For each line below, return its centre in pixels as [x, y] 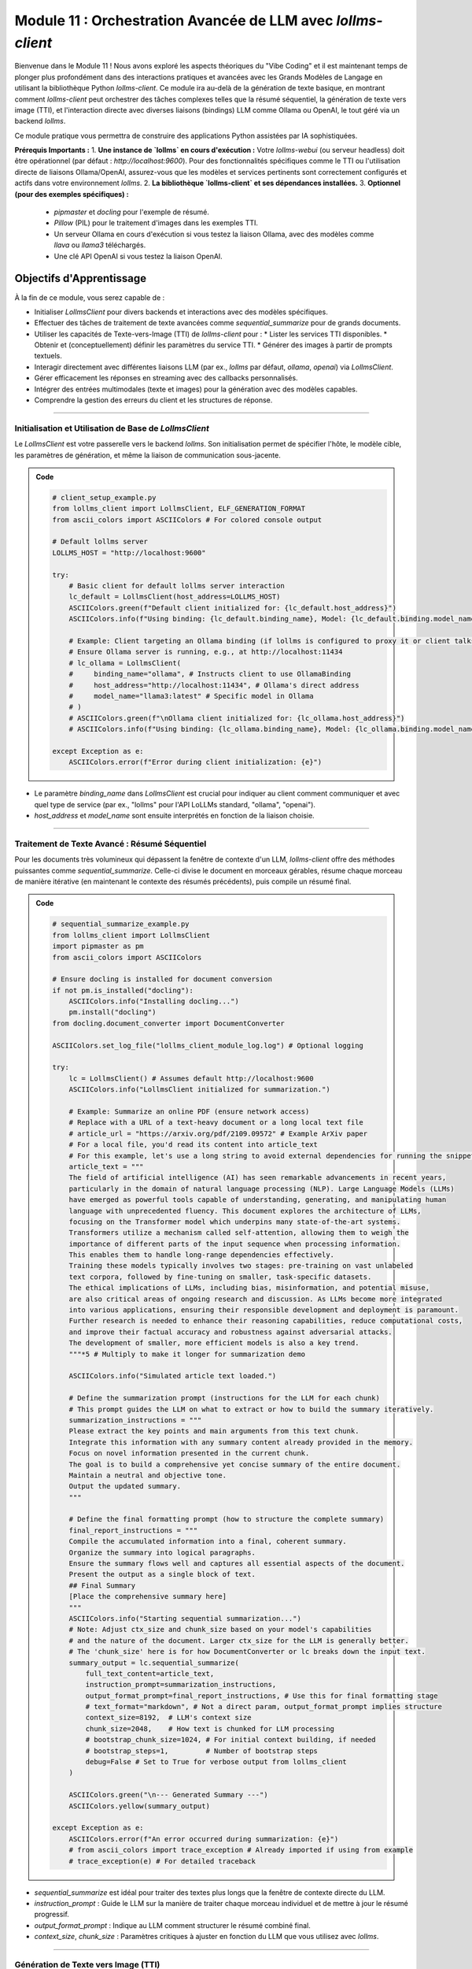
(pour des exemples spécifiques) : [72, 194]
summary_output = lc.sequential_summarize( [154, 1663]
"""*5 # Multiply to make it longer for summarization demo [187, 1354]
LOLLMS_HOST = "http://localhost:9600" [129, 553]
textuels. [48, 356]
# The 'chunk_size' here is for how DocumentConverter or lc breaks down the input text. [247, 1652]
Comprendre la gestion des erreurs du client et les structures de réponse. [153, 400]
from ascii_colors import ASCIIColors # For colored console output [187, 519]
